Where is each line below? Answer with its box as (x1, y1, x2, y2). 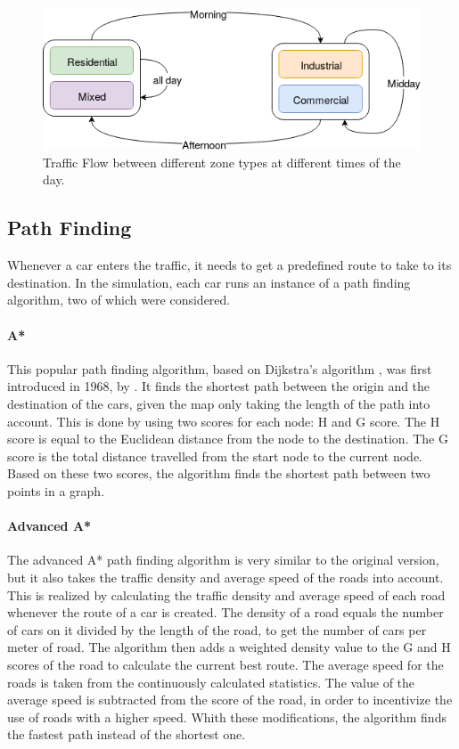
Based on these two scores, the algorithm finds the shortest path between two (7, 464, 430, 483)
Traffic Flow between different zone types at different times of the (43, 152, 401, 171)
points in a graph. (7, 481, 105, 500)
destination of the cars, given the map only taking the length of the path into (7, 395, 430, 412)
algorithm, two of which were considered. (7, 290, 231, 309)
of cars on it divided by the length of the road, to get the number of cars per (7, 620, 427, 639)
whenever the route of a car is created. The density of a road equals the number (7, 603, 444, 622)
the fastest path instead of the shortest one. (7, 725, 246, 744)
